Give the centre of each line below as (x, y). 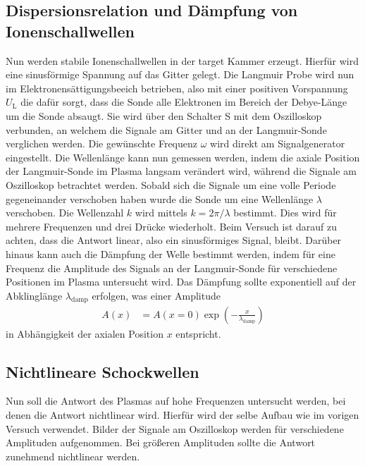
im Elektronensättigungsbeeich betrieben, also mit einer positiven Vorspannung (177, 88)
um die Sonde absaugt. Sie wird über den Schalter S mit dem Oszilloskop (164, 115)
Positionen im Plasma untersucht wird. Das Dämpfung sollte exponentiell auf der (181, 282)
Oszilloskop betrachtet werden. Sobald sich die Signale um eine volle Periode (171, 184)
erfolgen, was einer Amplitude (156, 295)
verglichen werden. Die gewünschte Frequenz (102, 143)
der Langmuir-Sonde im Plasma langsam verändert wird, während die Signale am (181, 171)
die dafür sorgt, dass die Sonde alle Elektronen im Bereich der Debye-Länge (184, 102)
